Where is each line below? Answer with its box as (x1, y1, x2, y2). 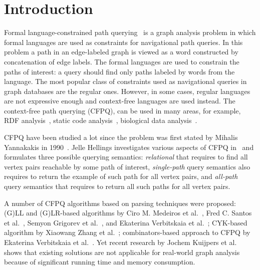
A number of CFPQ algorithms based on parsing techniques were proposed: (4, 197, 236, 208)
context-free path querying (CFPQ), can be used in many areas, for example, (4, 105, 241, 115)
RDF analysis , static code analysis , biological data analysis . (4, 115, 197, 125)
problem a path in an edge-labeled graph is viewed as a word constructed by (4, 46, 238, 57)
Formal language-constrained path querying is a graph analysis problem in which (4, 27, 256, 37)
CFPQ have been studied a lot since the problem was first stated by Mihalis (4, 132, 238, 142)
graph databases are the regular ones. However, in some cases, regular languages (4, 85, 250, 96)
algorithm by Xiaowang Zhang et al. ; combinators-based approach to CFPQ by (4, 227, 250, 237)
